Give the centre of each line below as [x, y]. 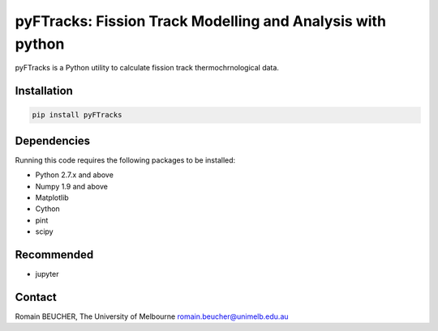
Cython [47, 209]
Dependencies [53, 140]
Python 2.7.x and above [74, 175]
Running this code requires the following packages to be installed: [125, 160]
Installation [44, 91]
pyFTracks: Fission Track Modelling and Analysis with [201, 21]
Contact [36, 297]
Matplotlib [52, 197]
